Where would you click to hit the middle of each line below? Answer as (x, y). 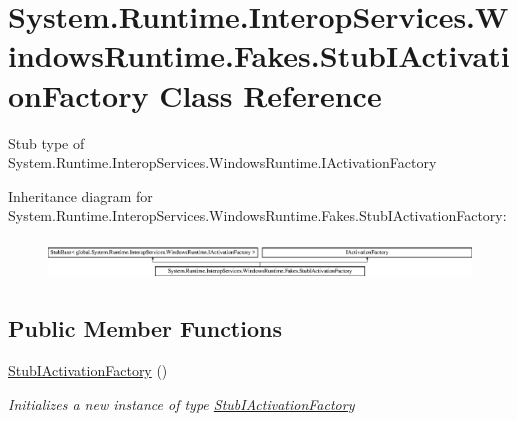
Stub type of (46, 142)
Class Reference (270, 94)
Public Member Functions (145, 328)
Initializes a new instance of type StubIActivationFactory (181, 403)
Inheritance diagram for (80, 195)
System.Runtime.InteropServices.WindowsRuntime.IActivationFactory (222, 162)
